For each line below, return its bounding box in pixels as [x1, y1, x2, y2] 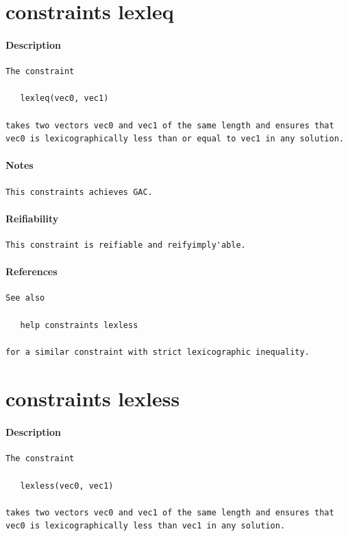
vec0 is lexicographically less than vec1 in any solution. [5, 521, 286, 531]
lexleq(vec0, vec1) [20, 93, 109, 104]
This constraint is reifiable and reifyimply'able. [5, 240, 246, 250]
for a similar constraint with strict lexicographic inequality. [5, 347, 310, 357]
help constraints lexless [20, 320, 138, 330]
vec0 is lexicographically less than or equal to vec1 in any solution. [5, 134, 344, 144]
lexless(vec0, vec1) [20, 480, 114, 491]
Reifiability [5, 211, 59, 225]
